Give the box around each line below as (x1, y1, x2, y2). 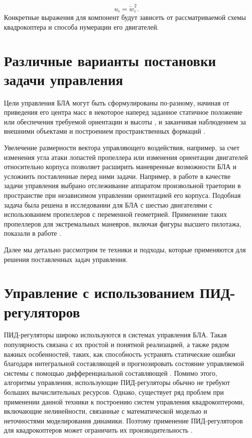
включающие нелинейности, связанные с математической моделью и (4, 406, 207, 416)
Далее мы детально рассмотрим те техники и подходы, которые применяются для (4, 244, 246, 254)
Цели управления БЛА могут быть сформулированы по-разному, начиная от (4, 97, 230, 107)
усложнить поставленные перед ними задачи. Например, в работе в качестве (4, 171, 231, 181)
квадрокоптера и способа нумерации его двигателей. (4, 21, 159, 32)
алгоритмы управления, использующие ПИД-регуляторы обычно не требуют (4, 377, 230, 387)
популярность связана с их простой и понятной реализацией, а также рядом (4, 339, 229, 350)
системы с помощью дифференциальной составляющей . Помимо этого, (4, 368, 217, 378)
